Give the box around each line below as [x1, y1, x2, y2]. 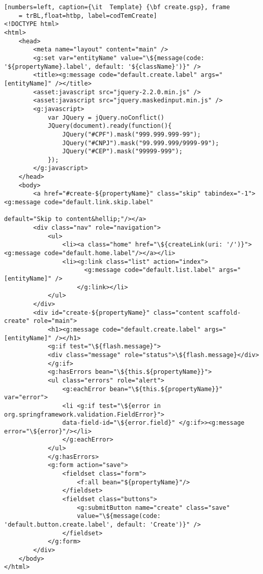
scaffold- [208, 309, 241, 316]
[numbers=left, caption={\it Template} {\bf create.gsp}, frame [4, 4, 230, 11]
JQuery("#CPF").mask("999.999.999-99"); [62, 130, 201, 138]
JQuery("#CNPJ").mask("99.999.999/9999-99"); [62, 139, 219, 147]
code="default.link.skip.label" [44, 199, 154, 206]
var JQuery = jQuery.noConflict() [47, 114, 164, 121]
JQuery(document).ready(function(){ [47, 122, 172, 130]
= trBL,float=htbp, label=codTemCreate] [18, 12, 157, 19]
